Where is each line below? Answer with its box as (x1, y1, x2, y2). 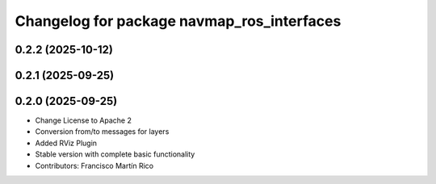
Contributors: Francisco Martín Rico (35, 161, 153, 170)
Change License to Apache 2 (35, 115, 132, 125)
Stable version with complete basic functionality (35, 149, 195, 159)
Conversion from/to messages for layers (35, 127, 170, 136)
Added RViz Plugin (35, 138, 97, 148)
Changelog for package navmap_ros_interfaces (15, 12, 342, 30)
